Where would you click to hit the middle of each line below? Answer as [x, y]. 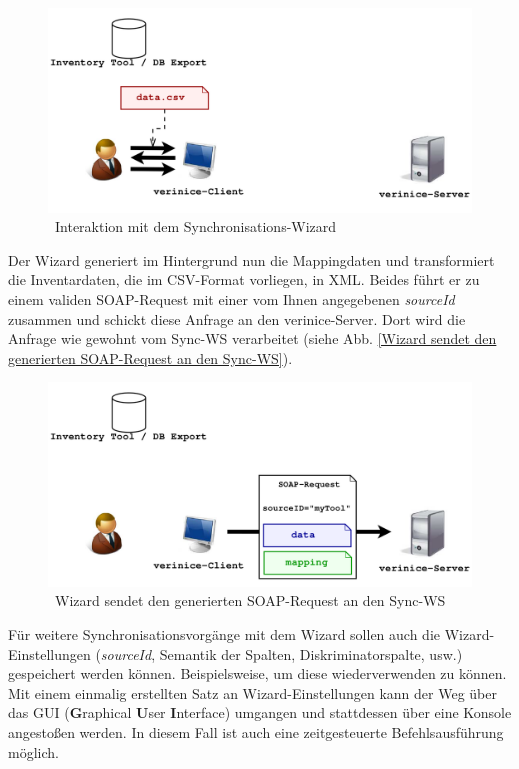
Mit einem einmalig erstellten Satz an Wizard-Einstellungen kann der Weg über [252, 692]
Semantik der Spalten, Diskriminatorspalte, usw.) [311, 653]
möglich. [33, 751]
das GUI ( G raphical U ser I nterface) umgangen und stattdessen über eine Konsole [260, 712]
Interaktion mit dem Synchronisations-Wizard [195, 226]
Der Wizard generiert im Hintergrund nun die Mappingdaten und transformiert [251, 259]
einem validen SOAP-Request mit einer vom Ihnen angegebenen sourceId [231, 298]
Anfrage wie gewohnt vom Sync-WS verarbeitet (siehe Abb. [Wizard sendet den [252, 338]
